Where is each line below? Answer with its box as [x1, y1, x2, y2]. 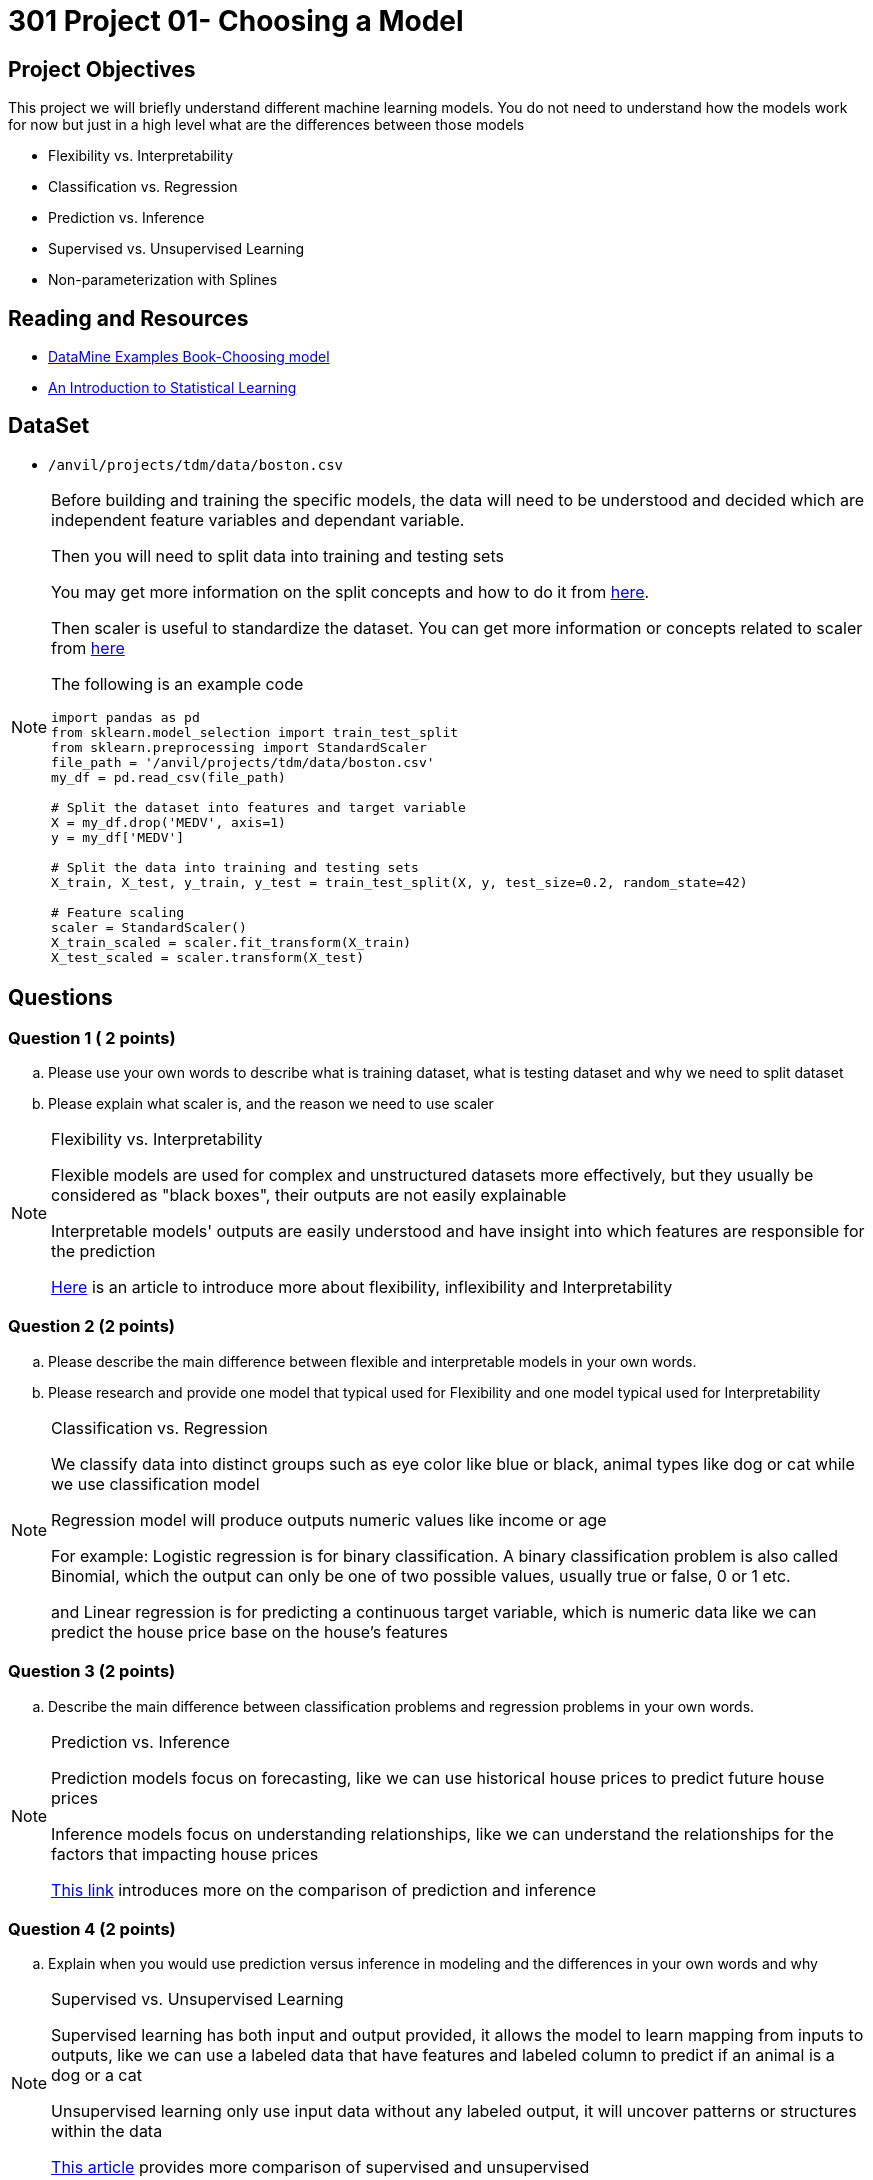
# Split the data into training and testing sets [51, 859, 419, 875]
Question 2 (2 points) [8, 1316, 176, 1337]
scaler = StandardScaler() [51, 919, 247, 935]
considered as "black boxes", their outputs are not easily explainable [51, 1185, 567, 1206]
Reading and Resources [8, 305, 249, 331]
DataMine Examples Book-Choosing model [48, 348, 330, 366]
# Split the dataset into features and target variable [51, 799, 466, 815]
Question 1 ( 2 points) [8, 1027, 176, 1048]
